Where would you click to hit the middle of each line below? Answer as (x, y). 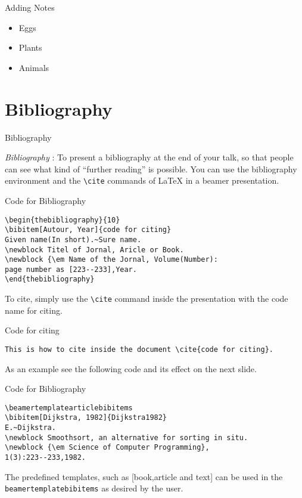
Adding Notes (30, 7)
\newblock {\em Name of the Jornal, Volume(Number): (111, 260)
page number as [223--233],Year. (71, 269)
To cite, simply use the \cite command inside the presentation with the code (147, 299)
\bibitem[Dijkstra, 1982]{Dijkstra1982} (86, 418)
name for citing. (34, 310)
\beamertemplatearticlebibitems (69, 408)
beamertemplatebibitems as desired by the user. (94, 488)
